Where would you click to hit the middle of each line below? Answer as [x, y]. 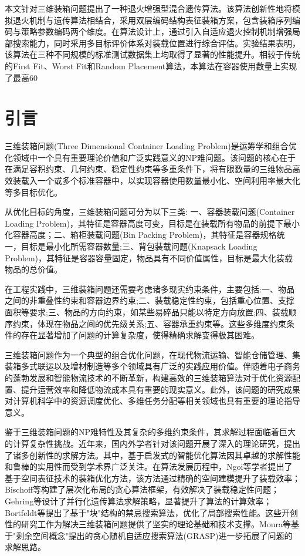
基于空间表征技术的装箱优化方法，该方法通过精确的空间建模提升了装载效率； [152, 478]
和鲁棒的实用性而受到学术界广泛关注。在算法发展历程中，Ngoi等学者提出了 [149, 466]
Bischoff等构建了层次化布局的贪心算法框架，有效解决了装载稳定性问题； [142, 489]
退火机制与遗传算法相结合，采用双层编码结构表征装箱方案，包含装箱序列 [152, 20]
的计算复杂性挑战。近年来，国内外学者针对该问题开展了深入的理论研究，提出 [152, 443]
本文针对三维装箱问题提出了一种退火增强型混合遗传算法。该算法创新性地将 [148, 8]
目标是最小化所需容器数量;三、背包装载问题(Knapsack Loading [139, 246]
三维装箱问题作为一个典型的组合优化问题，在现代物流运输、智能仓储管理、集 [152, 354]
